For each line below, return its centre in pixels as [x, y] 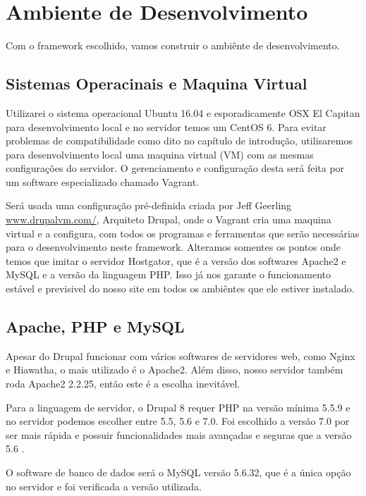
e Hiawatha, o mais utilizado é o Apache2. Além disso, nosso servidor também [175, 370]
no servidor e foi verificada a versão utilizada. [104, 486]
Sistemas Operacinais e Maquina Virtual [157, 83]
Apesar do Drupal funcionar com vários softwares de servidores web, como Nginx [181, 355]
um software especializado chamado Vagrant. [102, 181]
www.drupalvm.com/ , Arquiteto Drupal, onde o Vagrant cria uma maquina [169, 219]
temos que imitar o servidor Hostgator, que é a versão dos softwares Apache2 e [176, 260]
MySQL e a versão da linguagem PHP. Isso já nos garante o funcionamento [169, 274]
